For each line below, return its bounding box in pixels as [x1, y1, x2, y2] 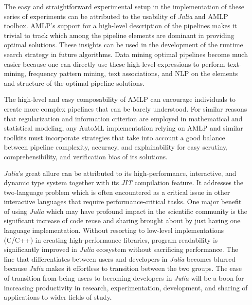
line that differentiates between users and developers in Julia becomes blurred [4, 253, 235, 264]
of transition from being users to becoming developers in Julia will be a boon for [4, 273, 244, 283]
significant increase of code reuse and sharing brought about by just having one [4, 215, 240, 226]
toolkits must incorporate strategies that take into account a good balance [4, 132, 225, 142]
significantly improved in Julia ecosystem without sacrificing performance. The [4, 244, 238, 254]
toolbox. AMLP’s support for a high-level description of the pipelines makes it [4, 20, 237, 31]
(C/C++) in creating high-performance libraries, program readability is [4, 234, 218, 245]
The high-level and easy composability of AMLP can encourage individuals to [4, 94, 235, 104]
